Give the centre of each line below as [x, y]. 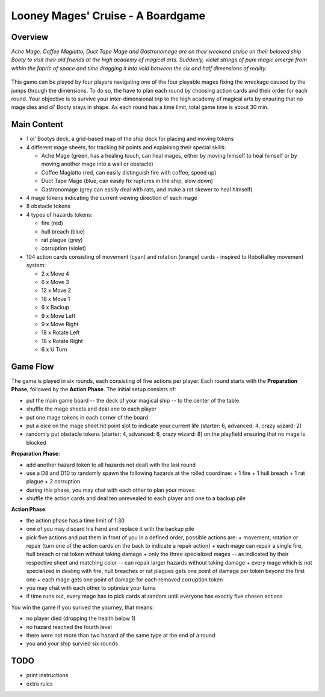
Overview [30, 37]
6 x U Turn [54, 350]
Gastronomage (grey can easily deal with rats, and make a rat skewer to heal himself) [147, 189]
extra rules [39, 684]
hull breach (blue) [63, 231]
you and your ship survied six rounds [72, 643]
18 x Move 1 [56, 299]
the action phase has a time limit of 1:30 [75, 520]
